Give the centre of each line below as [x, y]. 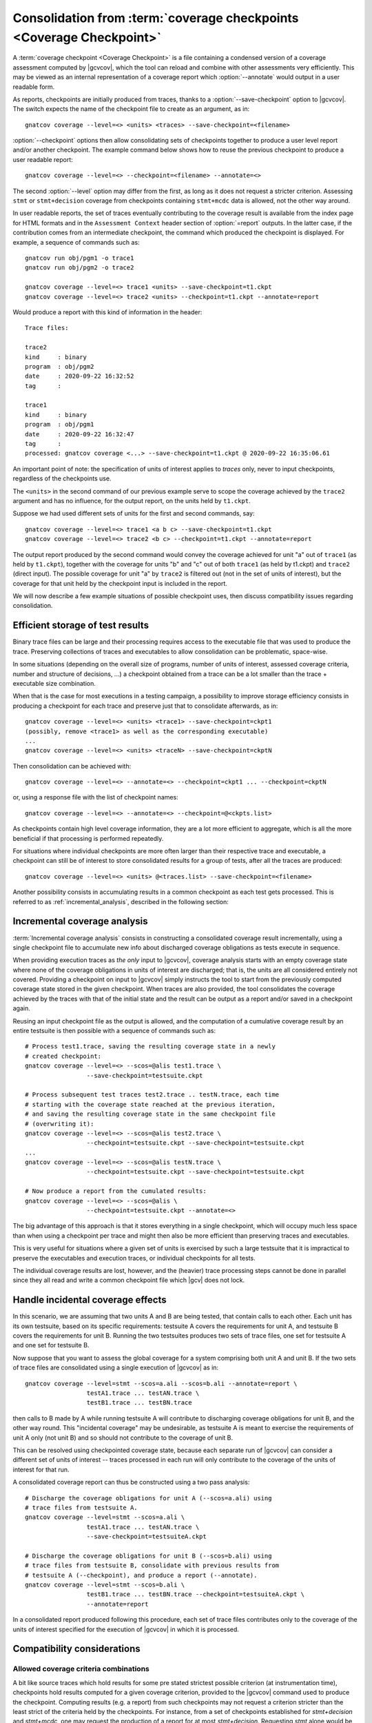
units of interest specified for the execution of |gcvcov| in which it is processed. [126, 1629]
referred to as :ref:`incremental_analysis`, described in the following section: [121, 901]
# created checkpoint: [63, 1056]
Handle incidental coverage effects [90, 1300]
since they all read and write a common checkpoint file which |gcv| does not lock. [129, 1280]
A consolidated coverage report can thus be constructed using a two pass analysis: [131, 1482]
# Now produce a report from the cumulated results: [116, 1191]
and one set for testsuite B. [51, 1345]
